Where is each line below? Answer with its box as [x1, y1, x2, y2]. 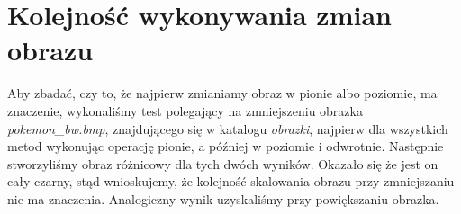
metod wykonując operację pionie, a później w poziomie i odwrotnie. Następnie [7, 137, 444, 156]
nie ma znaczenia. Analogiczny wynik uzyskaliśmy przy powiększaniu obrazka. [7, 189, 439, 208]
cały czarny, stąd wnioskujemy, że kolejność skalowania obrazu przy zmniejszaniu [7, 172, 455, 191]
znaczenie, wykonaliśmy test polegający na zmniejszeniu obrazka [7, 101, 363, 120]
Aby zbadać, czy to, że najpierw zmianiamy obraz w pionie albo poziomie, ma [7, 84, 438, 103]
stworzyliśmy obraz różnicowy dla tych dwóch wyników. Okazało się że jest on [7, 154, 438, 173]
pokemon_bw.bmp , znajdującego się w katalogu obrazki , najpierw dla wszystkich [7, 119, 448, 138]
